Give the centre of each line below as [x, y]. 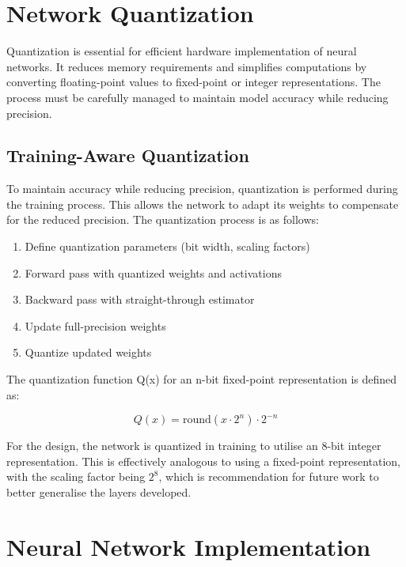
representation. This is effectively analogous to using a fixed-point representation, [204, 461]
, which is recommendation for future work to [269, 476]
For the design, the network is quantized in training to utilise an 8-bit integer [194, 446]
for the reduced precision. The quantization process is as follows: [163, 219]
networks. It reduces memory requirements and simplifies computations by [187, 66]
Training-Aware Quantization [128, 155]
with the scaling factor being [76, 476]
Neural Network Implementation [189, 546]
